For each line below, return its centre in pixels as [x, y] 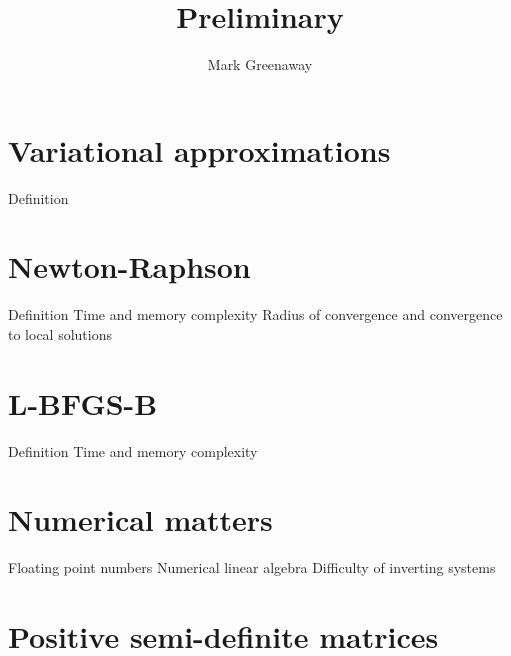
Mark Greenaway [260, 64]
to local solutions [60, 333]
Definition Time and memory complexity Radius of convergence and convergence [255, 314]
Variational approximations [199, 149]
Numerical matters [140, 519]
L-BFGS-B [83, 402]
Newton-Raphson [129, 266]
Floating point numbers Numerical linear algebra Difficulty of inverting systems [252, 567]
